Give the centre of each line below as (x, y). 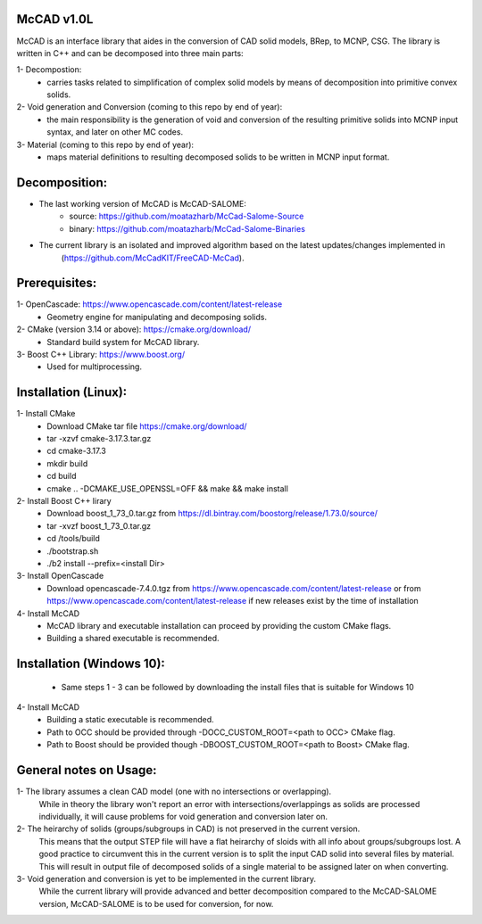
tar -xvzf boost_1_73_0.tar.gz (99, 525)
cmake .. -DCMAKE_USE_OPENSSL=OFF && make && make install (168, 488)
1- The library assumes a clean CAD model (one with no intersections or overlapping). (174, 792)
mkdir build (67, 463)
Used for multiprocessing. (95, 367)
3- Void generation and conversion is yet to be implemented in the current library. (166, 879)
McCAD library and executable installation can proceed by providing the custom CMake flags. (219, 625)
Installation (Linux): (72, 392)
